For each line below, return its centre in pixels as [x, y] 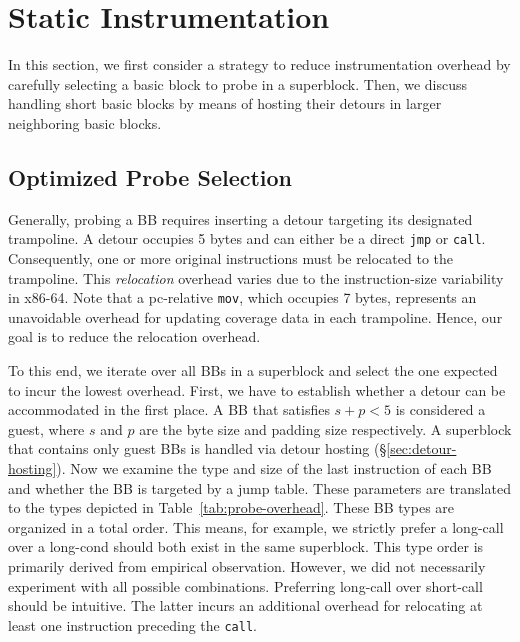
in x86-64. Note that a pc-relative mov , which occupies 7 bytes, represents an [242, 297]
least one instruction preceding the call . [132, 624]
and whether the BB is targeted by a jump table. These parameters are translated [259, 487]
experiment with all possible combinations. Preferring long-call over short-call [245, 585]
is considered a [440, 409]
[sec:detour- [421, 448]
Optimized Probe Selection [150, 176]
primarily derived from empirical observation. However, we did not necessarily [247, 565]
